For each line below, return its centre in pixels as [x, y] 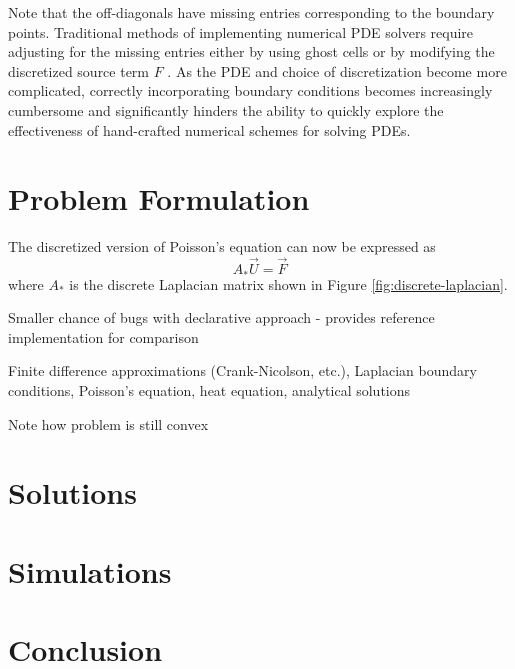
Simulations [90, 570]
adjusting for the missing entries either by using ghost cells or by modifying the [251, 51]
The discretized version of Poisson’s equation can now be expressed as [222, 246]
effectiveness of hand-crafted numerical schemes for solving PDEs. [209, 129]
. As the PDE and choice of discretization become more [337, 70]
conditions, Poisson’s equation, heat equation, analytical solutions [209, 389]
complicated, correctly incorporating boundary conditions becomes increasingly [250, 90]
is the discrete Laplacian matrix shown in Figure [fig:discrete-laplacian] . [288, 283]
